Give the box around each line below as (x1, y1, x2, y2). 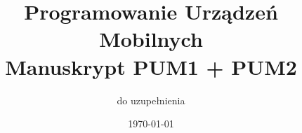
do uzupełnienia (117, 92, 185, 107)
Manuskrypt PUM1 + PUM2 (5, 52, 297, 80)
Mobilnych (99, 24, 203, 53)
